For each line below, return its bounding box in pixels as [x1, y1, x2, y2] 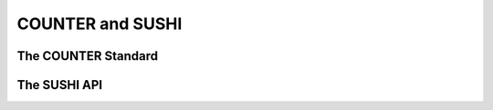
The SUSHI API [16, 77, 103, 93]
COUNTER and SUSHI [16, 14, 183, 34]
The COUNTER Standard [16, 48, 159, 64]
